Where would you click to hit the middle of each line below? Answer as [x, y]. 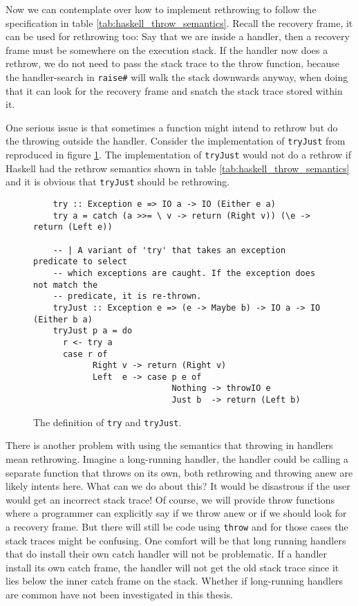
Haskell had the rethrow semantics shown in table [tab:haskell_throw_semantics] [178, 168]
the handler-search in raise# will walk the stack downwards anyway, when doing [177, 76]
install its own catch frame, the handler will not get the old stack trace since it [172, 567]
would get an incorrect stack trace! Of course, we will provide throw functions [170, 499]
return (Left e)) [73, 227]
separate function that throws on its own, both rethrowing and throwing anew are [179, 472]
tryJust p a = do [93, 331]
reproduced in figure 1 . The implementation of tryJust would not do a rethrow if [178, 155]
